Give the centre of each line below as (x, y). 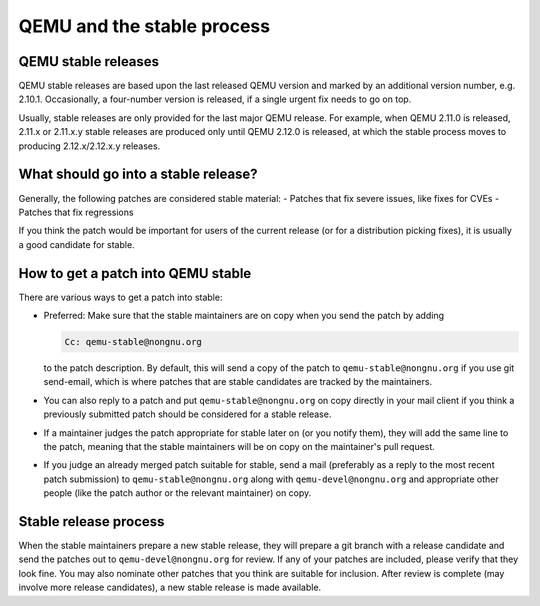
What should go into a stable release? (138, 174)
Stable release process (91, 521)
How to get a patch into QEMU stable (135, 273)
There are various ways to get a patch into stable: (120, 297)
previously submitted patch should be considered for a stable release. (187, 414)
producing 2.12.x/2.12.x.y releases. (89, 146)
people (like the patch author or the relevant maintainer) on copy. (177, 493)
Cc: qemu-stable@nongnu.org (133, 341)
